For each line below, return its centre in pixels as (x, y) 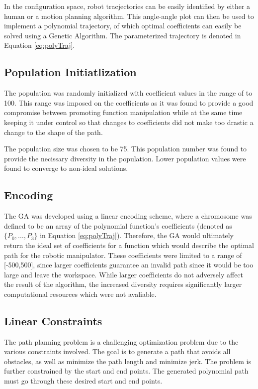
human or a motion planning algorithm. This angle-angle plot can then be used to (129, 16)
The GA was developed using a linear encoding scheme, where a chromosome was (128, 216)
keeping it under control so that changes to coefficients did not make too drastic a (129, 122)
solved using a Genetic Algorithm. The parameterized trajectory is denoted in (123, 35)
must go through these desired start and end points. (83, 381)
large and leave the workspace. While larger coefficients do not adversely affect (124, 274)
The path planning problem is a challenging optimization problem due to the (121, 341)
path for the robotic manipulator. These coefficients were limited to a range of (123, 255)
